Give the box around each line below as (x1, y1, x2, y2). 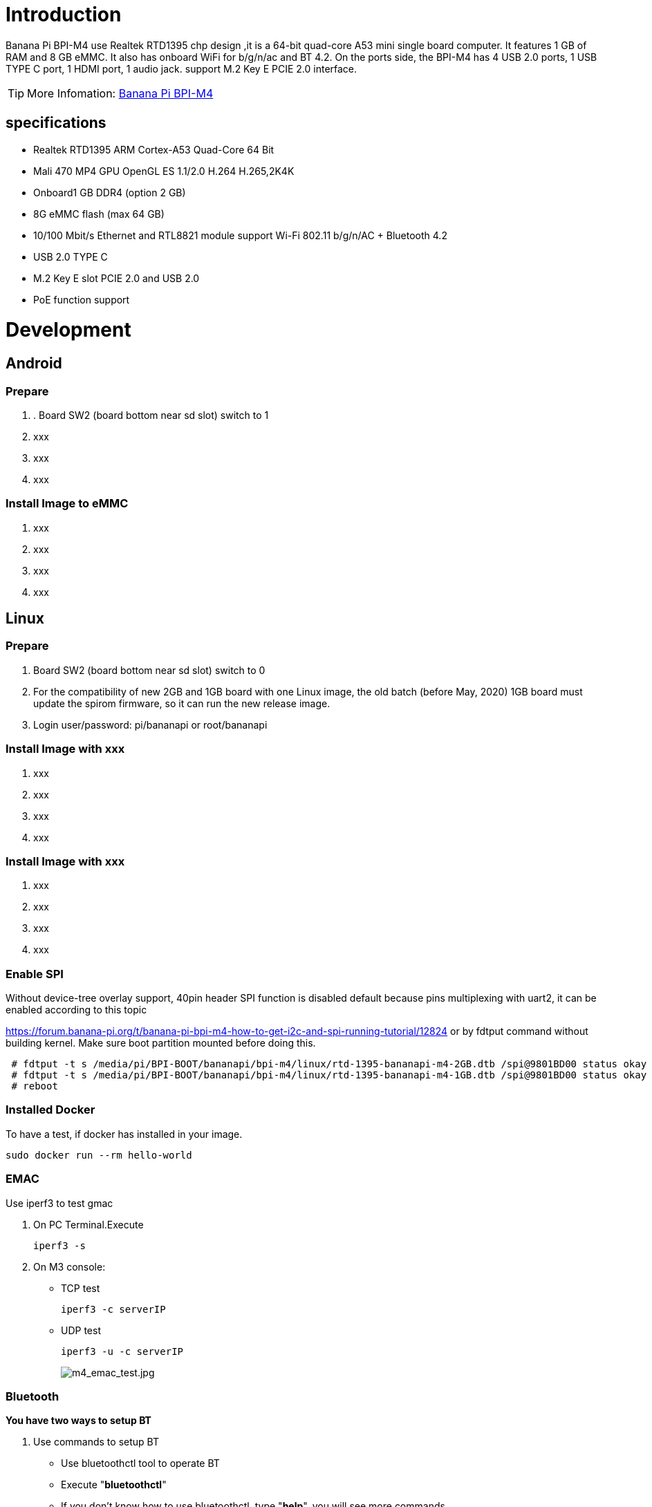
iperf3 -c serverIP (61, 1303, 166, 1315)
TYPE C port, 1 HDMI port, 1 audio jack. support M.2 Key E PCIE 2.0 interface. (6, 62, 357, 75)
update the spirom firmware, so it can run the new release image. (33, 697, 330, 709)
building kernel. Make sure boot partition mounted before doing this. (6, 1037, 316, 1049)
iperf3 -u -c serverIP (61, 1345, 184, 1357)
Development (6, 318, 131, 342)
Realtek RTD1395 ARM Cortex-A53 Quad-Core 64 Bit (33, 143, 274, 156)
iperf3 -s (33, 1239, 86, 1251)
